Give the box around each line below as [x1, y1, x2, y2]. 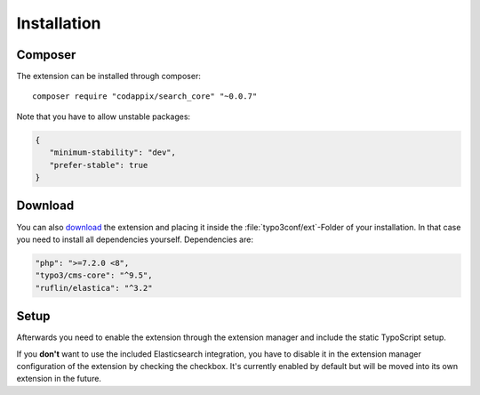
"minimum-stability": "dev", [49, 148, 177, 157]
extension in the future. [16, 374, 102, 384]
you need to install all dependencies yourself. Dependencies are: [16, 234, 253, 245]
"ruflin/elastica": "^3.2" [35, 283, 153, 293]
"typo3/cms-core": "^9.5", [35, 270, 153, 280]
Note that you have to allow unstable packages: [16, 111, 191, 122]
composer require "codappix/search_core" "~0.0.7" [32, 92, 258, 101]
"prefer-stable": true [49, 160, 148, 170]
